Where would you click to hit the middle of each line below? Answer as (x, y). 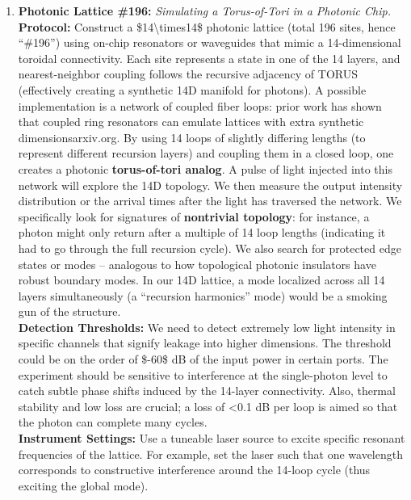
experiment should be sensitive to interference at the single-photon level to (203, 374)
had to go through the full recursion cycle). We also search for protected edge (210, 248)
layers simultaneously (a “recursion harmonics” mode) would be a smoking (203, 295)
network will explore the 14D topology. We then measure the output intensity (210, 185)
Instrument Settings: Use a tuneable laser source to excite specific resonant (212, 438)
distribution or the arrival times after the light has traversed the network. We (210, 201)
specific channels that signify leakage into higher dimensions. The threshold (205, 343)
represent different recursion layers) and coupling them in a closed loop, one (206, 153)
